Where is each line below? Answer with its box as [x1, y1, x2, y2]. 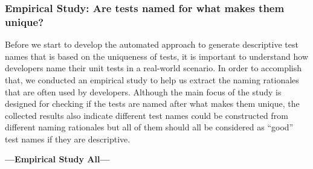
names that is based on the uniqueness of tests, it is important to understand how [5, 49, 309, 62]
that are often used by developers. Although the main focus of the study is [5, 85, 282, 98]
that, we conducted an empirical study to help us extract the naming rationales [5, 73, 299, 86]
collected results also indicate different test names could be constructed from [5, 109, 288, 121]
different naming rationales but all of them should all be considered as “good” [5, 121, 294, 133]
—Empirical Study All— [5, 153, 110, 165]
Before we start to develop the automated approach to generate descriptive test [5, 38, 298, 51]
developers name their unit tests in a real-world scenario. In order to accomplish [5, 62, 302, 74]
